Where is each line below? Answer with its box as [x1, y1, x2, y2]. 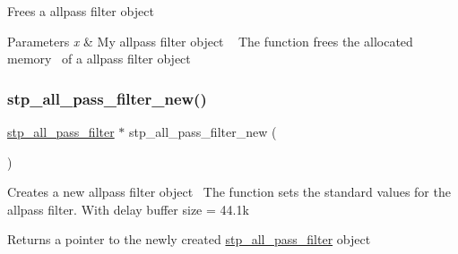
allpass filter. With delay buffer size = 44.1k [7, 199, 249, 218]
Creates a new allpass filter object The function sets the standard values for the [7, 182, 451, 201]
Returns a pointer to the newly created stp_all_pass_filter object [7, 230, 371, 249]
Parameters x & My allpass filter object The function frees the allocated [7, 31, 413, 50]
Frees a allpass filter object [7, 2, 154, 20]
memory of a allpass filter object [7, 49, 191, 68]
